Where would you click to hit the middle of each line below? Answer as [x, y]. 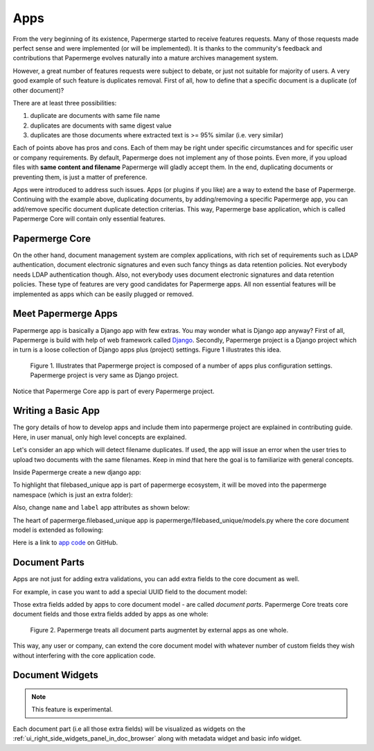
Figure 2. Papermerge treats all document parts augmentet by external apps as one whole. [159, 630]
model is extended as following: [58, 530]
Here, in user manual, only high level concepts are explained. [100, 437]
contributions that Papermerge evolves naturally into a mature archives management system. [145, 58]
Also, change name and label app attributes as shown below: [101, 508]
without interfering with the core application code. [84, 655]
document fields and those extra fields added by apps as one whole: [111, 614]
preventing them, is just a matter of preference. [80, 177]
